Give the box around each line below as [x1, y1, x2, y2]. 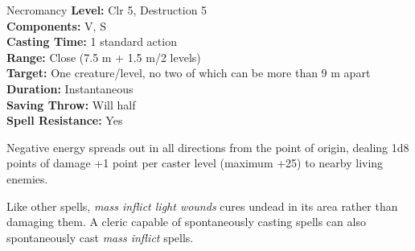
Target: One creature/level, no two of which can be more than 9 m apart [6, 64, 371, 81]
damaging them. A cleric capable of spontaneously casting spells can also [6, 213, 366, 230]
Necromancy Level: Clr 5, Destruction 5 [6, 2, 207, 18]
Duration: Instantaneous [6, 80, 134, 97]
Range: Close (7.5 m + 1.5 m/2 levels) [6, 48, 201, 65]
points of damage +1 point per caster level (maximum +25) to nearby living [6, 154, 384, 171]
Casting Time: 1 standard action [6, 33, 177, 50]
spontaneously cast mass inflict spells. [6, 228, 194, 245]
